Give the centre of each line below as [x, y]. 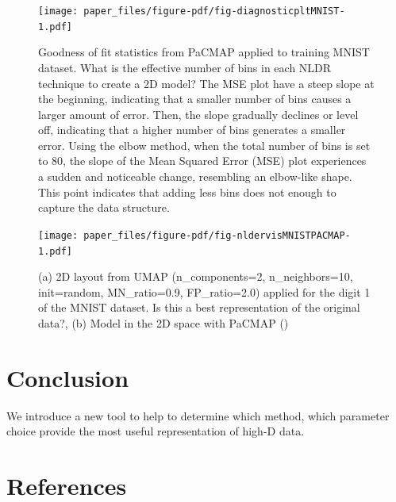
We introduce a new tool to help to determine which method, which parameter [198, 415]
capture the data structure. [104, 207]
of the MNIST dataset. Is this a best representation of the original [199, 307]
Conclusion [68, 377]
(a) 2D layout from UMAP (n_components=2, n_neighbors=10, [196, 276]
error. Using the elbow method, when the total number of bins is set [204, 145]
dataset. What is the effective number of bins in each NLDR [185, 67]
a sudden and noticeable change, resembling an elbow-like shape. [195, 176]
